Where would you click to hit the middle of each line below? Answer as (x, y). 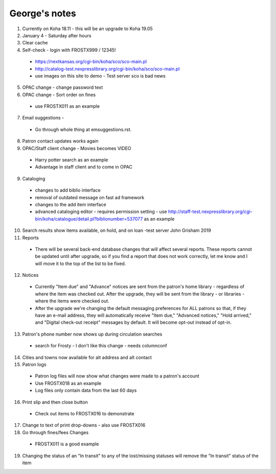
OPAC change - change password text (63, 87)
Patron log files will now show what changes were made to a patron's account (117, 376)
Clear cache (35, 43)
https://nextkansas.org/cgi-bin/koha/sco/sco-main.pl (91, 62)
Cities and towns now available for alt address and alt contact (87, 357)
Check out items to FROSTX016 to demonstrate (85, 413)
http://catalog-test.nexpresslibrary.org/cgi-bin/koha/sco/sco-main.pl (107, 68)
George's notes (43, 13)
